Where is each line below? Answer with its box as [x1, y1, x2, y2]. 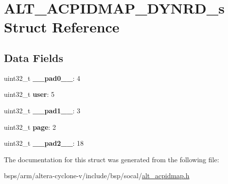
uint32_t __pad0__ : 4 [4, 73, 81, 83]
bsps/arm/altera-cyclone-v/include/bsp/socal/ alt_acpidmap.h [4, 170, 190, 181]
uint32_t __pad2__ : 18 [4, 138, 84, 148]
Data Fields [4, 50, 64, 65]
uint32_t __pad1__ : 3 [4, 105, 81, 115]
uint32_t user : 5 [4, 89, 55, 99]
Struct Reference [4, 17, 120, 37]
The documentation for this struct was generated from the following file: [4, 154, 219, 164]
